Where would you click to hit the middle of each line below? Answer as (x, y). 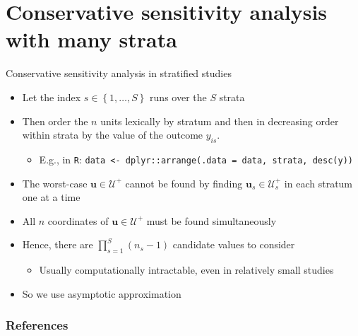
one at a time (51, 197)
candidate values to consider (234, 244)
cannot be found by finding (184, 183)
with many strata (91, 39)
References (37, 325)
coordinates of (78, 220)
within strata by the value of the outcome (113, 135)
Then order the (55, 121)
